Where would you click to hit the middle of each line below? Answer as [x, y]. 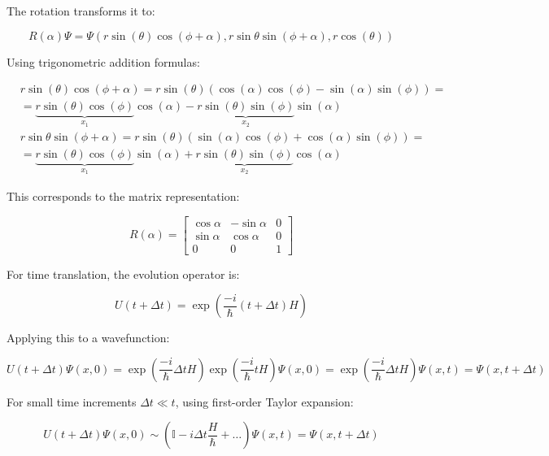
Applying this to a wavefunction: [88, 338]
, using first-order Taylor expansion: [264, 401]
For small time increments [72, 401]
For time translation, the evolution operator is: [123, 274]
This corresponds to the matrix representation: [123, 196]
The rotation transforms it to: [81, 11]
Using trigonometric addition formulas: [103, 61]
